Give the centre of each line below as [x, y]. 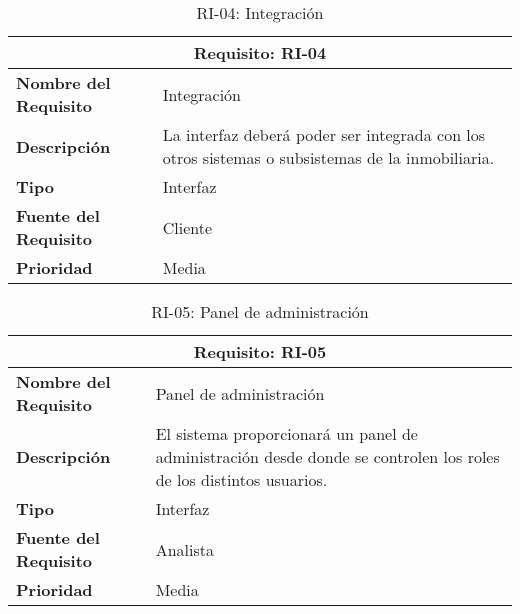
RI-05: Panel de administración [260, 311]
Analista [184, 549]
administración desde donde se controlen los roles [327, 456]
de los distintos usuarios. [241, 479]
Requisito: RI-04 [260, 52]
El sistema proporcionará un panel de [286, 433]
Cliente [187, 227]
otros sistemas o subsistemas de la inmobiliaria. [328, 157]
